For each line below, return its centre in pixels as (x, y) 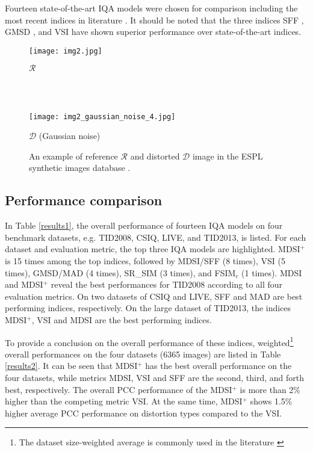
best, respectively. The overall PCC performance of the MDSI (119, 389)
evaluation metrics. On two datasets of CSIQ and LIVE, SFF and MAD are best (154, 296)
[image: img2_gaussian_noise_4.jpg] (102, 116)
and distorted (155, 156)
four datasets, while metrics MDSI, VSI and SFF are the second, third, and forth (154, 378)
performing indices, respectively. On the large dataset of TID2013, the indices (148, 308)
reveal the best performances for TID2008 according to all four (167, 284)
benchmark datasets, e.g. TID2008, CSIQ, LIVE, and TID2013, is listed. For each (156, 237)
